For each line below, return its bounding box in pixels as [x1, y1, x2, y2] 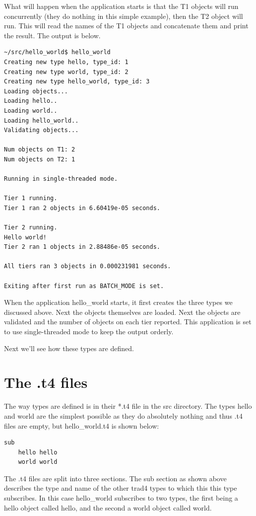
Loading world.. [4, 107, 58, 114]
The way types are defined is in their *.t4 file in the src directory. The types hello [4, 401, 252, 411]
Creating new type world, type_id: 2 [4, 68, 128, 75]
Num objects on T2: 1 [4, 155, 75, 163]
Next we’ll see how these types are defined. [4, 343, 134, 353]
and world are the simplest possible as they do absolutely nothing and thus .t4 [4, 410, 243, 421]
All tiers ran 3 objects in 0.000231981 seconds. [4, 263, 171, 270]
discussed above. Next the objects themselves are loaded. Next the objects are [4, 306, 241, 317]
